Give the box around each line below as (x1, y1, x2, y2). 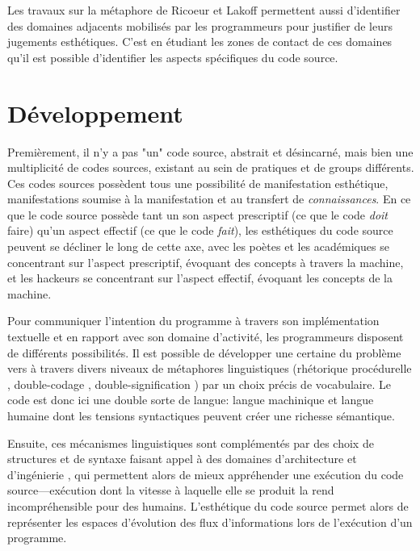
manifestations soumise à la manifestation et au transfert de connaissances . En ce (7, 190, 411, 207)
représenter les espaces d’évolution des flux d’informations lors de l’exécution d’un (7, 513, 413, 530)
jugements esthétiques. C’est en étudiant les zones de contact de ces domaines (7, 33, 393, 50)
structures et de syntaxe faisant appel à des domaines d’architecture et (7, 450, 357, 467)
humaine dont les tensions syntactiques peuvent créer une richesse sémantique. (7, 407, 395, 424)
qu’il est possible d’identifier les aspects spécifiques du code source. (7, 48, 338, 65)
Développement (7, 96, 183, 129)
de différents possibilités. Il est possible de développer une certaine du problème (7, 344, 401, 361)
